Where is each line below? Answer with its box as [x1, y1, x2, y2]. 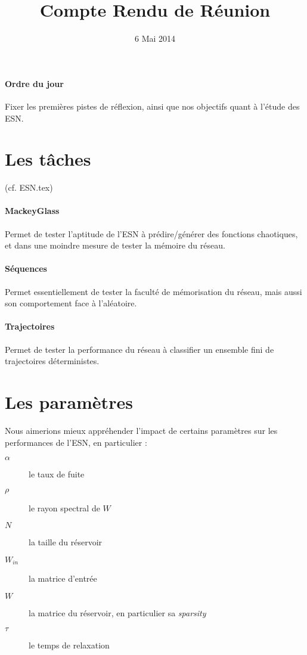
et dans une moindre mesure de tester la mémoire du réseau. [5, 239, 225, 252]
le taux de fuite [29, 468, 85, 480]
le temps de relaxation [29, 638, 110, 651]
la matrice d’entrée [29, 572, 97, 585]
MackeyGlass [5, 204, 60, 217]
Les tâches [5, 147, 91, 171]
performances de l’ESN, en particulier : [5, 436, 147, 448]
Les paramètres [5, 389, 133, 414]
